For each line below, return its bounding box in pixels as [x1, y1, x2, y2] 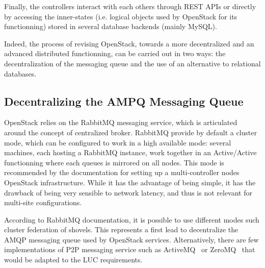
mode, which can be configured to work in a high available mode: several [4, 137, 231, 148]
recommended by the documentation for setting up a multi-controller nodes [4, 167, 240, 178]
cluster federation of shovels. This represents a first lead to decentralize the [4, 224, 238, 235]
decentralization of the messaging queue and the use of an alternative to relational [4, 58, 261, 68]
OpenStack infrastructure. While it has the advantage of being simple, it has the [4, 177, 256, 187]
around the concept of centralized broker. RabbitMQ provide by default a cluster [4, 127, 257, 137]
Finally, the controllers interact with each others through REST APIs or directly [4, 1, 256, 11]
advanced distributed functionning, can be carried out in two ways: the [4, 48, 226, 59]
